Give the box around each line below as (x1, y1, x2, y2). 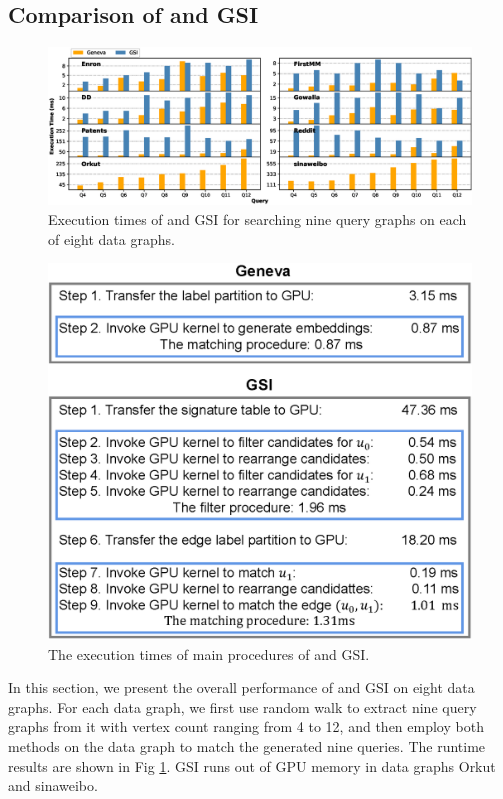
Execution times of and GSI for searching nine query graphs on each (48, 208, 467, 229)
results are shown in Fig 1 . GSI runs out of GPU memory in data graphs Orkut (8, 755, 496, 776)
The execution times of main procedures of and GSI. (48, 643, 370, 664)
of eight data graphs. (48, 228, 175, 249)
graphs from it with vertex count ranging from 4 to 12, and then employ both (8, 716, 484, 737)
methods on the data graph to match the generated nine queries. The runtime (8, 735, 486, 756)
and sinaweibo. (8, 775, 98, 796)
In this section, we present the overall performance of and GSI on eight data (8, 677, 475, 698)
